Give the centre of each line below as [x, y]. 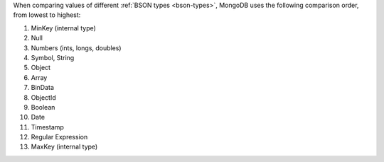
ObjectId [43, 97]
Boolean [43, 107]
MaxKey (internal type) [64, 147]
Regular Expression [59, 137]
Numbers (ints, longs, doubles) [76, 48]
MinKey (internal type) [63, 28]
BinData [43, 88]
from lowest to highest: [47, 15]
